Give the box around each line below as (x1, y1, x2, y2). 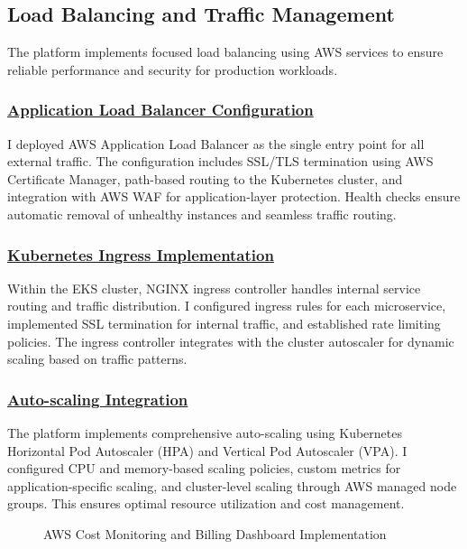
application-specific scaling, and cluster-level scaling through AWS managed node (7, 476, 457, 495)
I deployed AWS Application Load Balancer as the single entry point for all (7, 134, 425, 153)
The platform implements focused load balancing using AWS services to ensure (7, 42, 444, 61)
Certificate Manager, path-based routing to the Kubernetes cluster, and (7, 169, 403, 188)
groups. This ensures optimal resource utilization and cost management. (7, 494, 405, 513)
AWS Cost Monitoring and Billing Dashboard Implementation (43, 524, 387, 543)
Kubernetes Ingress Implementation (7, 243, 274, 265)
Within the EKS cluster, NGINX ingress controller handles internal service (7, 278, 421, 297)
